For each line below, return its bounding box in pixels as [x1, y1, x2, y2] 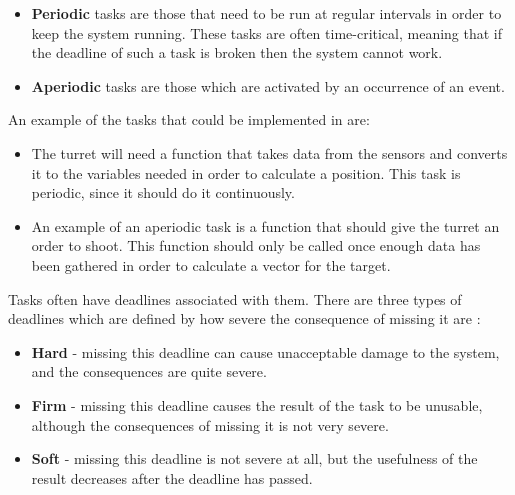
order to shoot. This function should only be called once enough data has [31, 235, 481, 256]
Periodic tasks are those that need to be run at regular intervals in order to [31, 3, 502, 23]
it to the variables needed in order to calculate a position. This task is [31, 162, 461, 183]
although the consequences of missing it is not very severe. [31, 414, 389, 435]
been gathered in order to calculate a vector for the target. [31, 254, 391, 275]
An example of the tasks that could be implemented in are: [8, 109, 370, 130]
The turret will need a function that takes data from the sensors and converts [31, 142, 508, 163]
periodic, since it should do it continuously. [31, 182, 295, 203]
